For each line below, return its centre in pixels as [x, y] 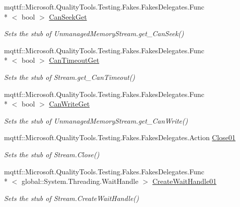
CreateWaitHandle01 [184, 181]
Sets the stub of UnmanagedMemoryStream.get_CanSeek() [94, 33]
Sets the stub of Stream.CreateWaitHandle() [72, 198]
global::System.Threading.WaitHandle [80, 181]
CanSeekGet [68, 16]
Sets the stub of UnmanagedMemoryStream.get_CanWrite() [96, 120]
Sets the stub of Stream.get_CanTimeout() [70, 77]
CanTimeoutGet [74, 60]
